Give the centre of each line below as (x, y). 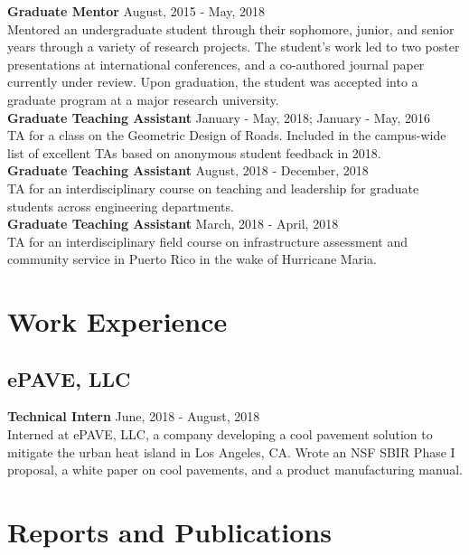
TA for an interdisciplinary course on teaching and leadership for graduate (213, 188)
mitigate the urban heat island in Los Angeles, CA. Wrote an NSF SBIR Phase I (231, 452)
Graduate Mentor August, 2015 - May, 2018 (136, 11)
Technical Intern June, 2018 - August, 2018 (134, 416)
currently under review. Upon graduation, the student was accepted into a (213, 82)
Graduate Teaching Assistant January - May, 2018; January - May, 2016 (219, 117)
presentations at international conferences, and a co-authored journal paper (216, 64)
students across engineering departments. (121, 206)
